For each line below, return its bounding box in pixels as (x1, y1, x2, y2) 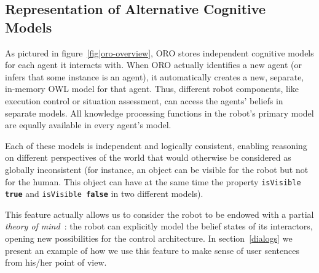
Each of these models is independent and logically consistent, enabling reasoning (5, 139, 307, 152)
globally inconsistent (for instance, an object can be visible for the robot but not (5, 163, 309, 175)
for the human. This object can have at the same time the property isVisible (5, 175, 301, 188)
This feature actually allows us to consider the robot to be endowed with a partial (5, 207, 314, 220)
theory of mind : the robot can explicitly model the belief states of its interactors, (5, 220, 313, 233)
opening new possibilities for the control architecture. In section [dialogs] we (5, 232, 293, 245)
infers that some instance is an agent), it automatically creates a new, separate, (5, 70, 304, 83)
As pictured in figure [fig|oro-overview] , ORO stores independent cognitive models (5, 46, 314, 59)
